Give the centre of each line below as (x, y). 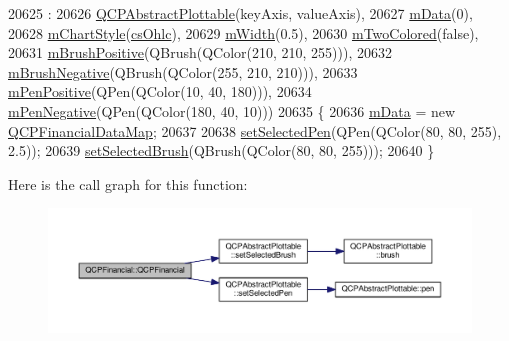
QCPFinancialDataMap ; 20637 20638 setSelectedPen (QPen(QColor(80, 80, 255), (255, 130)
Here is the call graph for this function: (128, 183)
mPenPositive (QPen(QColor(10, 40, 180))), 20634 (160, 91)
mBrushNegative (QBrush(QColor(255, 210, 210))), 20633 (183, 71)
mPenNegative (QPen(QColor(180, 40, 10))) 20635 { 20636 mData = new (232, 110)
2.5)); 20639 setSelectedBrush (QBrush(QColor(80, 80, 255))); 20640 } (221, 150)
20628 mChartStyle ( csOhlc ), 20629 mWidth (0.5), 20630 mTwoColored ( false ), (243, 32)
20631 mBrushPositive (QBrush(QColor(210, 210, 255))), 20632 (200, 52)
